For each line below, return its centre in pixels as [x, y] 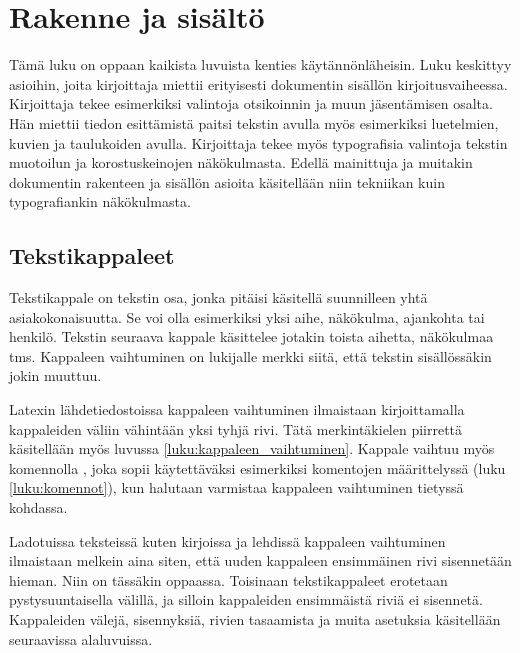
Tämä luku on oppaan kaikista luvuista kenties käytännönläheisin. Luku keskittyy [260, 64]
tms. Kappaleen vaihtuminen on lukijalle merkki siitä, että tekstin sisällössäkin [250, 355]
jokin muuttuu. [55, 375]
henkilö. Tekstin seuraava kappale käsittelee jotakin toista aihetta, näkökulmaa [251, 336]
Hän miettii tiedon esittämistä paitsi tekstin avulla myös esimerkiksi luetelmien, [254, 122]
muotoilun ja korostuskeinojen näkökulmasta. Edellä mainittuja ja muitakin [241, 162]
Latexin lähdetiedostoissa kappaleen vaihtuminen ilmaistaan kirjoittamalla [237, 409]
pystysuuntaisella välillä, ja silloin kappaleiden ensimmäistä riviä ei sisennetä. [246, 599]
